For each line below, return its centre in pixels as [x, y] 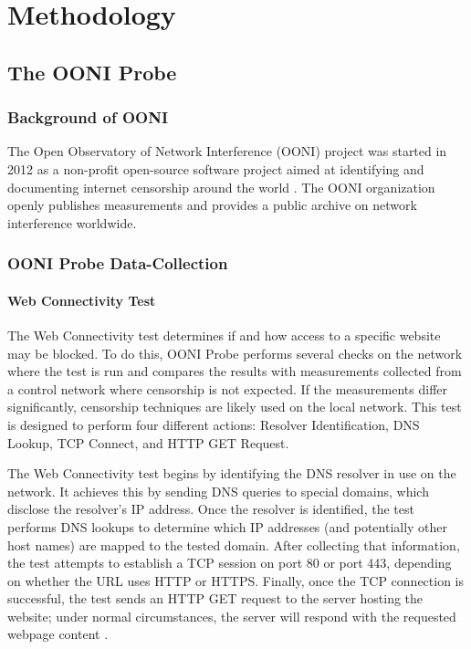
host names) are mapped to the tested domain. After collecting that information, [234, 544]
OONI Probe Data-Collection [118, 263]
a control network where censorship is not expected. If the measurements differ [228, 388]
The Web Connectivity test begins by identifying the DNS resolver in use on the [232, 473]
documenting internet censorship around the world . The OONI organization [221, 187]
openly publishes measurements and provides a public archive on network [212, 205]
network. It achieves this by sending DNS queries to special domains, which [218, 491]
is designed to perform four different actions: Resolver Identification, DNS [214, 424]
